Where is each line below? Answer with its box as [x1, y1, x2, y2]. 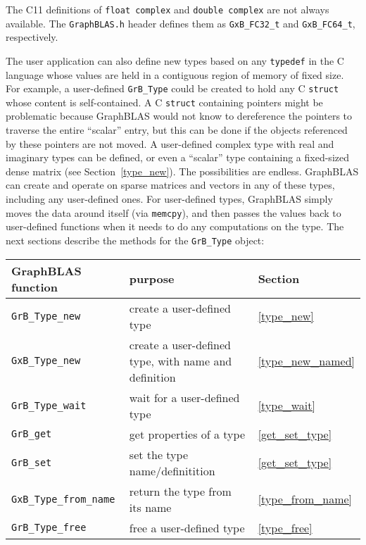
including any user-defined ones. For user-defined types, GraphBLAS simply [6, 192, 333, 206]
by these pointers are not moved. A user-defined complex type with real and [6, 136, 334, 151]
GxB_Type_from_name [11, 493, 115, 505]
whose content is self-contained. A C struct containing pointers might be [6, 94, 323, 109]
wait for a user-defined [129, 389, 240, 406]
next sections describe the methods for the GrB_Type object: [6, 232, 265, 247]
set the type [129, 446, 189, 463]
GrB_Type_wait [11, 399, 87, 411]
